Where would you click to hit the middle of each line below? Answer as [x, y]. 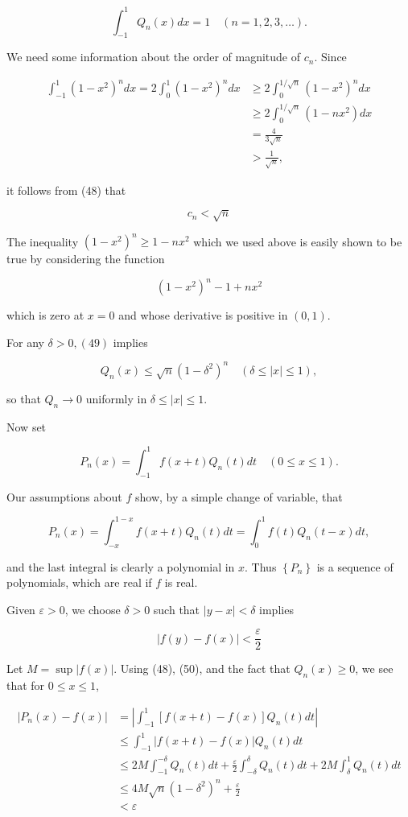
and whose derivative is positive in [203, 315]
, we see [374, 668]
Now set [27, 426]
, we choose [93, 609]
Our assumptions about [64, 496]
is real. [181, 582]
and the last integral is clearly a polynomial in [121, 566]
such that [177, 609]
